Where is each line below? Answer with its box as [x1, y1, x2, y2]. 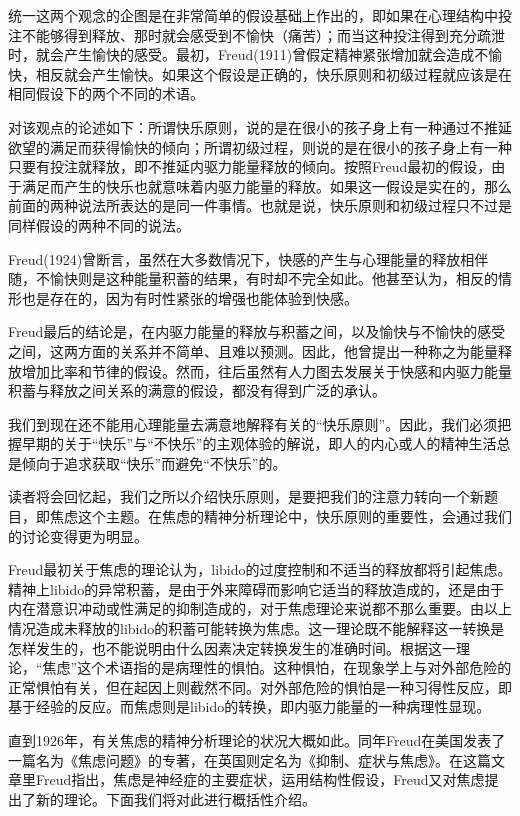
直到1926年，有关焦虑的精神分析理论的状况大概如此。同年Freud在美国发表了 [8, 730, 506, 750]
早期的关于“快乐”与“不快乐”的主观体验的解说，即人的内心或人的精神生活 [21, 433, 497, 454]
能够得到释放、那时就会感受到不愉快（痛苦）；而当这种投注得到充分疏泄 [35, 24, 505, 45]
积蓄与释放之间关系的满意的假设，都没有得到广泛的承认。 [8, 380, 386, 401]
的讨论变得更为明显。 [8, 525, 148, 546]
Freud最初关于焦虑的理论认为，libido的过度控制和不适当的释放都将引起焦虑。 [8, 559, 512, 580]
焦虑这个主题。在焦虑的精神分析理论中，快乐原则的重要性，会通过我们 [49, 506, 512, 527]
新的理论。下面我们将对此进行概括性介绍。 [35, 788, 316, 809]
